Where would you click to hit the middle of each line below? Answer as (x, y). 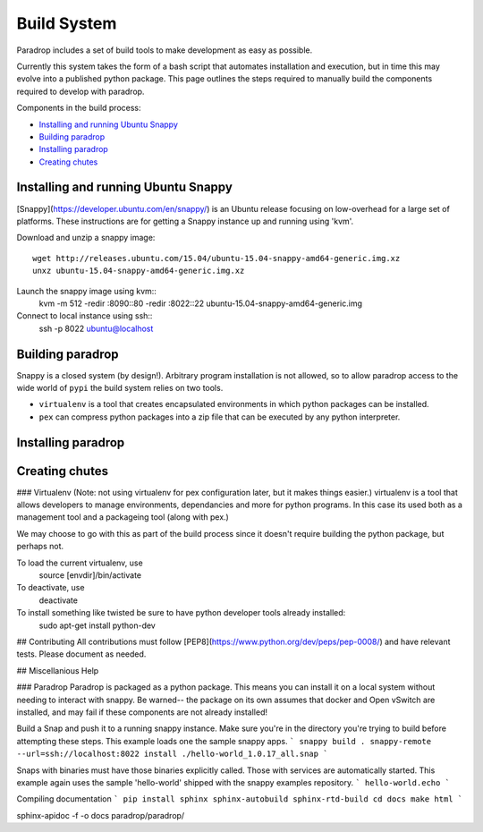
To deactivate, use (51, 588)
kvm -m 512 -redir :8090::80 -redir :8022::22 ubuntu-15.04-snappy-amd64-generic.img (200, 303)
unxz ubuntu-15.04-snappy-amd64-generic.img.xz (139, 271)
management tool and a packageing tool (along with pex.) (123, 517)
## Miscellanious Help (58, 670)
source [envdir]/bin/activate (90, 575)
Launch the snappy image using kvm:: (86, 291)
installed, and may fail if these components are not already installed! (142, 712)
